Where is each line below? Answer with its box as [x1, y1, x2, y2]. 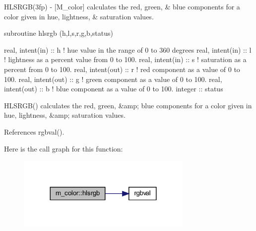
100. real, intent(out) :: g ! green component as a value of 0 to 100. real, [4, 74, 222, 84]
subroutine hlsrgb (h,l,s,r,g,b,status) [4, 28, 113, 38]
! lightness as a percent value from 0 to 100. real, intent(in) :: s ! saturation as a [4, 54, 247, 65]
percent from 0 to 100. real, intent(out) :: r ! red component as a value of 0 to [4, 64, 240, 74]
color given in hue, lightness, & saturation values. [4, 11, 154, 21]
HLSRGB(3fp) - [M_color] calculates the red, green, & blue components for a [4, 1, 240, 11]
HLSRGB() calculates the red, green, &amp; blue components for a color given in [4, 100, 252, 110]
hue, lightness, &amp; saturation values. [4, 110, 126, 120]
